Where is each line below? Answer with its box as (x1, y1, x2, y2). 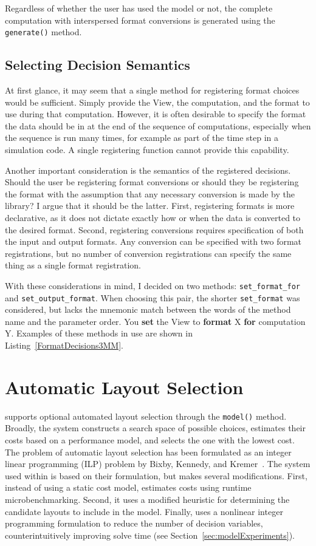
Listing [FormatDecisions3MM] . (5, 339, 123, 352)
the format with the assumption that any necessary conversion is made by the (5, 187, 295, 200)
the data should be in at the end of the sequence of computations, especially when (5, 119, 311, 132)
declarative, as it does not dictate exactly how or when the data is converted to (5, 211, 301, 224)
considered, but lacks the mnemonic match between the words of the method (5, 303, 291, 316)
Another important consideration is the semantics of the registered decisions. (5, 163, 291, 176)
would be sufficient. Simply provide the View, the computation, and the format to (5, 95, 310, 108)
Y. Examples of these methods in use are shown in (5, 327, 193, 340)
